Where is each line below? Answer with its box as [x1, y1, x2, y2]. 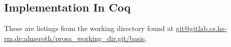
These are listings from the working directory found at [4, 23, 174, 33]
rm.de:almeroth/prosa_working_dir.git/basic [4, 32, 146, 43]
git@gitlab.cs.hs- [176, 23, 227, 33]
